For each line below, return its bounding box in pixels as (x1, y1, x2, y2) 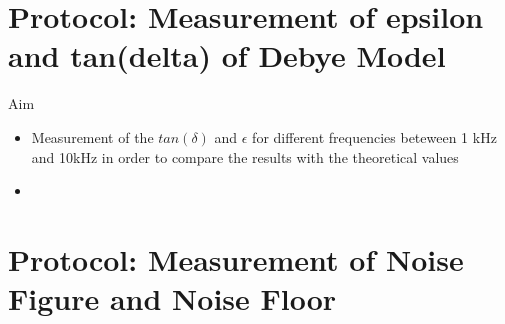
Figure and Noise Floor (8, 278, 337, 319)
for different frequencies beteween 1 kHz (252, 126, 497, 147)
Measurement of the (31, 126, 154, 147)
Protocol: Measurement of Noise (8, 238, 464, 279)
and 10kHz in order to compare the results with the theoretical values (31, 146, 459, 167)
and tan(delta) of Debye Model (8, 35, 446, 76)
